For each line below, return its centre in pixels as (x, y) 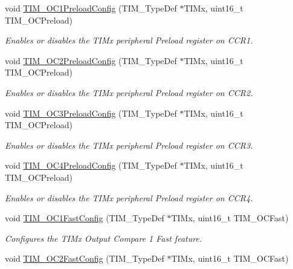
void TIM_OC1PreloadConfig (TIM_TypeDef (91, 8)
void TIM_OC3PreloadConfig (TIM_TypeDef (91, 113)
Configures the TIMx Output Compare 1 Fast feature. (104, 238)
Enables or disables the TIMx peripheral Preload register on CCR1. (129, 40)
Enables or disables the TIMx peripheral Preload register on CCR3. (129, 145)
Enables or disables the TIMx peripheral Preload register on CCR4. (129, 197)
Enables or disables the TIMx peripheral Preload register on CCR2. (129, 92)
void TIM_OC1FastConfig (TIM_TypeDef (85, 218)
